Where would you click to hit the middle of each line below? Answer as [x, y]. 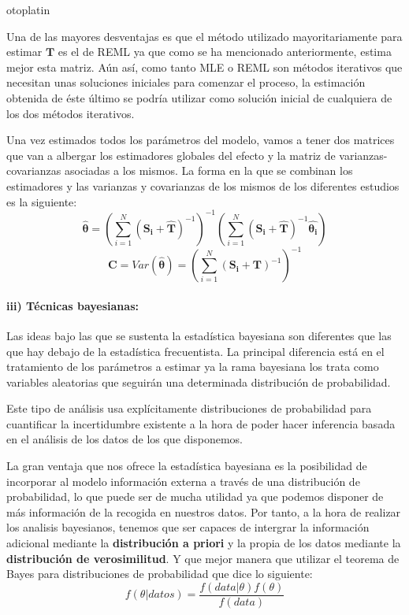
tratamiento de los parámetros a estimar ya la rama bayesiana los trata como [193, 367]
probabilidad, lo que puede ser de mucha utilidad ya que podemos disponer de [195, 496]
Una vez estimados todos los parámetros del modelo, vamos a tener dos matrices [201, 140]
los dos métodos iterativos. [71, 113]
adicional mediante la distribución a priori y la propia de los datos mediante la [204, 543]
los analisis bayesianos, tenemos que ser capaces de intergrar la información [188, 527]
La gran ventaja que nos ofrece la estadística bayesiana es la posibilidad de [187, 466]
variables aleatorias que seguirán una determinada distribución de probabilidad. [199, 382]
